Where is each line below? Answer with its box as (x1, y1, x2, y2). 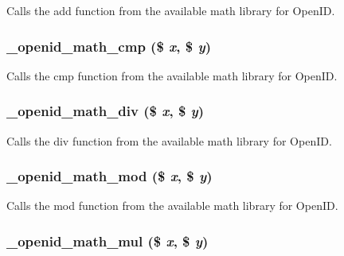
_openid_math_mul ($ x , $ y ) (6, 231, 209, 250)
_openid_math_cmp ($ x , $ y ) (6, 36, 211, 56)
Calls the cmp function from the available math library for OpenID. (6, 67, 338, 83)
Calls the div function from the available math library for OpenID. (6, 132, 332, 149)
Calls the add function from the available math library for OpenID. (6, 2, 335, 18)
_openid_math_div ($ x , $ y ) (6, 101, 205, 121)
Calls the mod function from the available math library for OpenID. (6, 197, 338, 214)
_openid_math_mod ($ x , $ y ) (6, 166, 213, 186)
